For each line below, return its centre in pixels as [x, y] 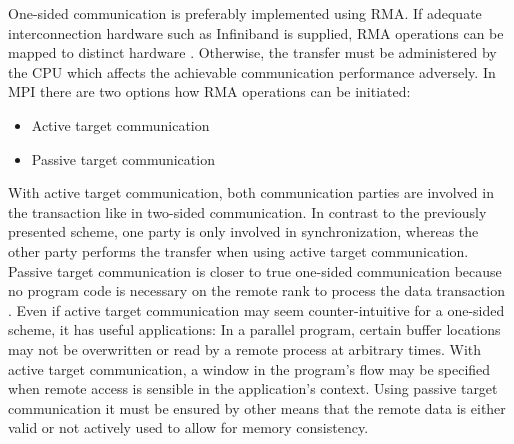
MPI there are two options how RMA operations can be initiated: [209, 91]
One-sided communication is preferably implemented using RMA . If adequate [245, 13]
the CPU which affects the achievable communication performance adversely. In [252, 71]
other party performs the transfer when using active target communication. [238, 250]
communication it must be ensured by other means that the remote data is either [257, 407]
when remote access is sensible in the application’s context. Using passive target [253, 388]
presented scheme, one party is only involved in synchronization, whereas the [243, 231]
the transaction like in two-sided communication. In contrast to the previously [247, 211]
